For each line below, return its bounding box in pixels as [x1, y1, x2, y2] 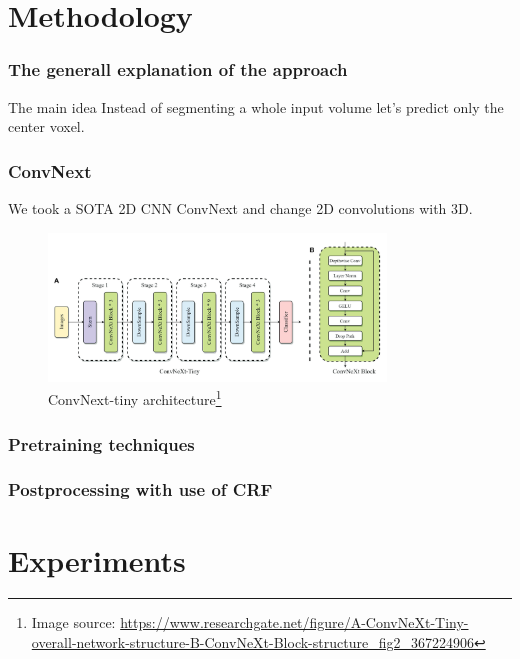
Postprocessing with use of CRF [8, 477, 273, 502]
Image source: [31, 612, 116, 633]
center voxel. [8, 116, 85, 137]
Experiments [8, 539, 186, 580]
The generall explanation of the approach [8, 57, 348, 82]
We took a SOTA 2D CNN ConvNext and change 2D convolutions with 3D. [8, 198, 473, 218]
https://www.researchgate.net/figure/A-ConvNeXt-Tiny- [120, 612, 469, 633]
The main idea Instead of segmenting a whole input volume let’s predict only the [8, 96, 504, 117]
